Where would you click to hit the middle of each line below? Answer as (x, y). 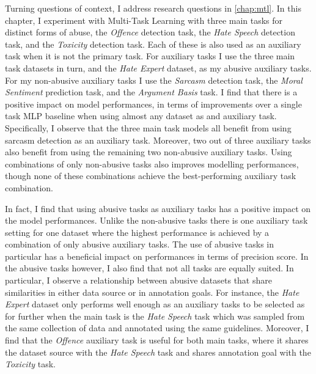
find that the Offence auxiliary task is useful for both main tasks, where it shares (157, 340)
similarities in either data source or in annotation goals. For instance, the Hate (152, 292)
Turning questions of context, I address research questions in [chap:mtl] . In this (153, 8)
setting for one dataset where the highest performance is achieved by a (137, 232)
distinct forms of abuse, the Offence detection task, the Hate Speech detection (150, 32)
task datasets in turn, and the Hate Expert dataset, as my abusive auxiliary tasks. (158, 68)
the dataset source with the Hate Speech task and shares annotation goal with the (158, 352)
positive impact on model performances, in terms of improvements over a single (153, 104)
